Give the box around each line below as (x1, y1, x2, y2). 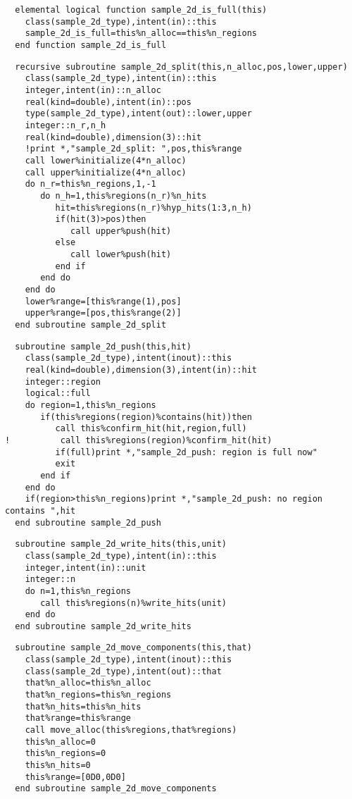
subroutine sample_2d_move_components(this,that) (15, 643, 252, 653)
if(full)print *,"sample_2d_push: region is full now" (55, 447, 318, 457)
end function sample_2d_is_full (15, 39, 167, 50)
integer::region (25, 376, 101, 387)
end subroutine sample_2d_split (15, 320, 167, 330)
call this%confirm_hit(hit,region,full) (55, 423, 247, 434)
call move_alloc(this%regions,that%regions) (25, 725, 237, 736)
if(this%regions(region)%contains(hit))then (40, 411, 252, 422)
